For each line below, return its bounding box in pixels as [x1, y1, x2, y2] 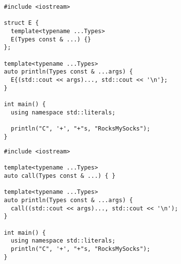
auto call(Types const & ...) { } [4, 172, 116, 180]
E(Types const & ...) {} [11, 36, 91, 43]
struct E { [4, 19, 39, 27]
